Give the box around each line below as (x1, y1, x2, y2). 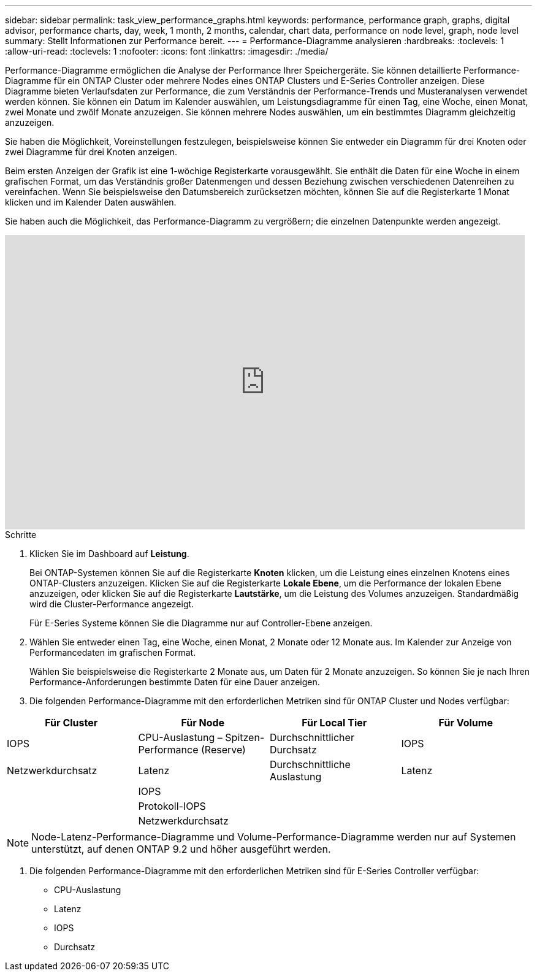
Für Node (181, 717, 225, 729)
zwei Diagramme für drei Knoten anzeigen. (5, 147, 178, 157)
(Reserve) (200, 744, 246, 756)
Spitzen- (225, 731, 265, 744)
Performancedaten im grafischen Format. (29, 647, 196, 658)
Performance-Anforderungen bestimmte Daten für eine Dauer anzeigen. (29, 677, 320, 687)
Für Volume (438, 717, 493, 729)
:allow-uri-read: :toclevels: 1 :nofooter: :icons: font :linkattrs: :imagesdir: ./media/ (5, 46, 329, 56)
